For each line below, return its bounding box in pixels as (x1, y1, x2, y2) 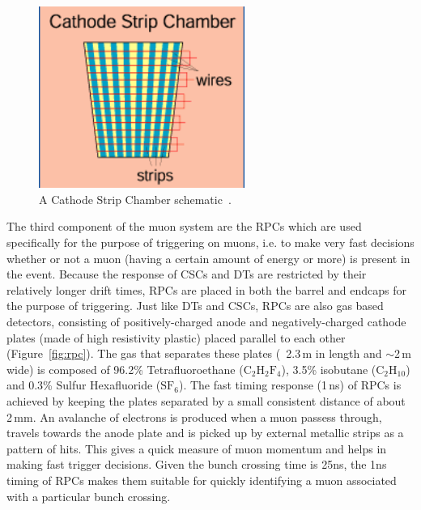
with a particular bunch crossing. (6, 487, 171, 504)
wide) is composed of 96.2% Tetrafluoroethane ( (6, 360, 244, 377)
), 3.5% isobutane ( (281, 360, 376, 377)
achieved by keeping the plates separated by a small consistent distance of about (6, 392, 406, 409)
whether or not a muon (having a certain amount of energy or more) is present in (6, 249, 410, 266)
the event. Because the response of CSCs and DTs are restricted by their (6, 266, 367, 283)
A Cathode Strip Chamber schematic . (39, 190, 232, 207)
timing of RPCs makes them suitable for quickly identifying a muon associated (6, 471, 397, 488)
